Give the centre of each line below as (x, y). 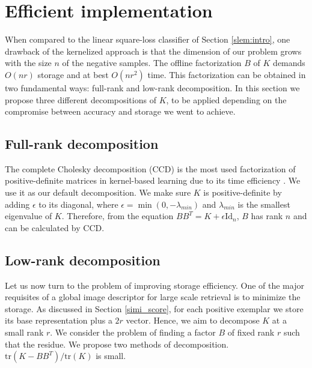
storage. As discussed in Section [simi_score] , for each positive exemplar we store (154, 308)
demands (289, 63)
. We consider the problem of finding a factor (133, 332)
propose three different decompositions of (81, 99)
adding (17, 204)
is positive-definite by (243, 192)
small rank (24, 332)
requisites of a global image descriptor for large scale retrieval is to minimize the (153, 297)
